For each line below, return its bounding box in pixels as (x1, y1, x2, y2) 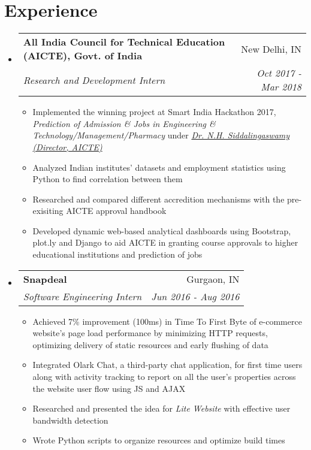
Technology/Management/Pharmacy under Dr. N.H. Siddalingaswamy (32, 129, 290, 141)
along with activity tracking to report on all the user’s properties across (32, 370, 296, 383)
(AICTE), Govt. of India (23, 49, 143, 63)
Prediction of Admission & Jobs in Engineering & (32, 117, 216, 129)
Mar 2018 (261, 80, 301, 94)
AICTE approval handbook (66, 204, 167, 217)
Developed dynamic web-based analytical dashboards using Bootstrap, (32, 224, 291, 237)
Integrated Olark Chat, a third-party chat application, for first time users (32, 358, 303, 371)
